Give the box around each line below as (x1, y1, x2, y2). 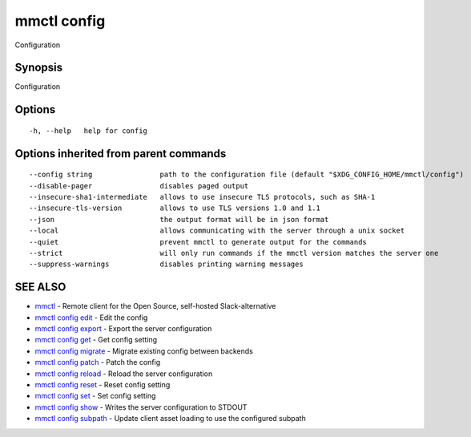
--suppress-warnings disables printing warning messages (29, 260, 304, 269)
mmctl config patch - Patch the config (34, 358, 161, 367)
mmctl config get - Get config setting (34, 335, 158, 345)
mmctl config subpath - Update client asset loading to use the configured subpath (34, 414, 306, 423)
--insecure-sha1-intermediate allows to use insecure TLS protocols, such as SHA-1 (29, 192, 376, 202)
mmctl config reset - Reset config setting (34, 380, 171, 390)
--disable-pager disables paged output (29, 181, 249, 190)
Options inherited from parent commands (14, 147, 227, 160)
